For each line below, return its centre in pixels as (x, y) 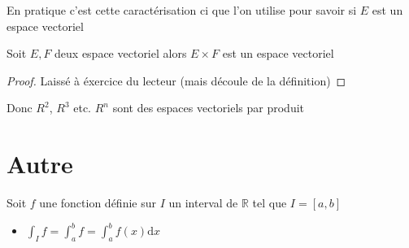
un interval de (203, 203)
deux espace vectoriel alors (121, 53)
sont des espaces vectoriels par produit (209, 108)
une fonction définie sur (98, 203)
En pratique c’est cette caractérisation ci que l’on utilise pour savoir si (182, 10)
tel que (270, 203)
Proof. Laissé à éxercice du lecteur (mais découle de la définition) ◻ (176, 80)
